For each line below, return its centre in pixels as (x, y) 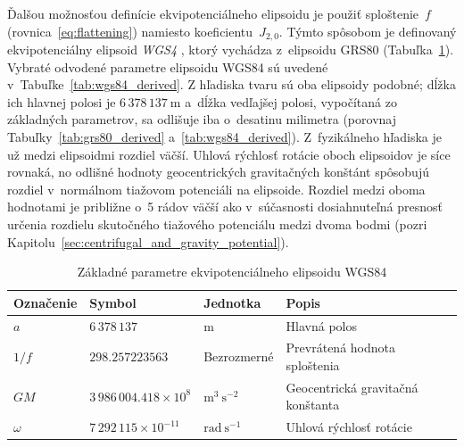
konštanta (313, 405)
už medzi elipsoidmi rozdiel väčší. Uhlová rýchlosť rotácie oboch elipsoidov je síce (229, 154)
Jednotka (232, 302)
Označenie (46, 302)
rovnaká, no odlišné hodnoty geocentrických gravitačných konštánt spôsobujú (218, 172)
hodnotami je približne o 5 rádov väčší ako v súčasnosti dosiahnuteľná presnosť (225, 207)
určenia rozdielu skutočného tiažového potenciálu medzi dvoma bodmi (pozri (217, 223)
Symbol (113, 302)
